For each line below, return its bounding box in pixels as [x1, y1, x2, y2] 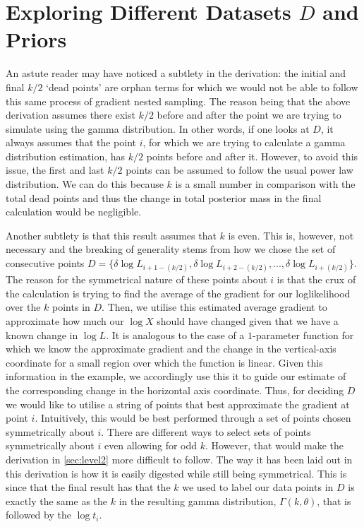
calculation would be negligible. [6, 204, 142, 219]
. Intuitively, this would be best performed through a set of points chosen [35, 410, 351, 425]
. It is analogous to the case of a [106, 327, 245, 342]
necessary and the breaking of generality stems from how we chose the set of [6, 242, 336, 256]
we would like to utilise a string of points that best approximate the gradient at [6, 396, 350, 411]
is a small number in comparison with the [175, 177, 356, 191]
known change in [6, 327, 78, 342]
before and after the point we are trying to [157, 107, 341, 122]
